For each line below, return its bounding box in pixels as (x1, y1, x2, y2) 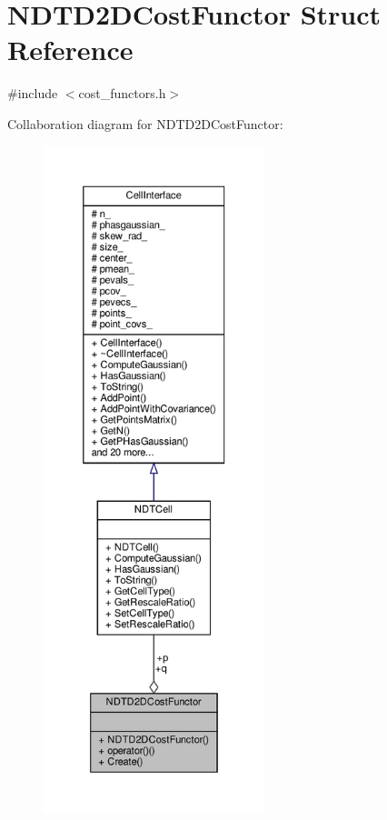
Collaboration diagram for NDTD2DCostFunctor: (7, 114, 283, 133)
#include (7, 84, 58, 103)
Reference (7, 31, 134, 68)
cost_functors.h (78, 84, 166, 103)
